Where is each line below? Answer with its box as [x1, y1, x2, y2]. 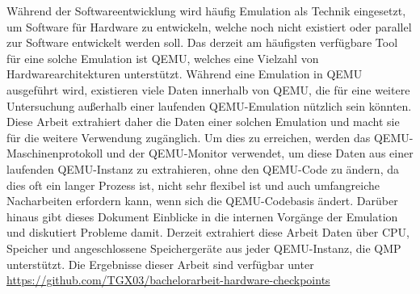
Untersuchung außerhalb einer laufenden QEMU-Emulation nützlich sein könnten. [6, 97, 412, 114]
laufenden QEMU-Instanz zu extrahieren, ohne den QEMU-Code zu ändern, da [6, 160, 399, 177]
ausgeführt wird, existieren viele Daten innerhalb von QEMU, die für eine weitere [6, 81, 410, 98]
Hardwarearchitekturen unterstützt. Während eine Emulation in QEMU [6, 65, 363, 82]
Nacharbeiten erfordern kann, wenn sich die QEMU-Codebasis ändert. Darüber [6, 192, 398, 209]
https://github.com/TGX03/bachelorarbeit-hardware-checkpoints [6, 271, 330, 288]
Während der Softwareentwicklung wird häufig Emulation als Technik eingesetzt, [6, 2, 406, 19]
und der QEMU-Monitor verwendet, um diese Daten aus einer [106, 145, 414, 162]
